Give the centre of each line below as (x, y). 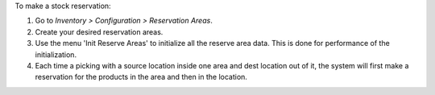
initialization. (56, 54)
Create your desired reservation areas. (99, 31)
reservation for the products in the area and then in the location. (141, 77)
